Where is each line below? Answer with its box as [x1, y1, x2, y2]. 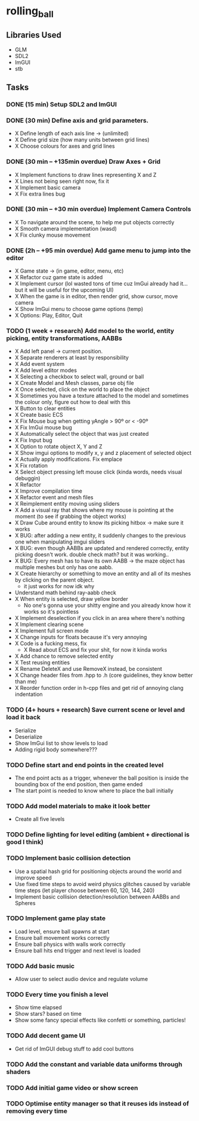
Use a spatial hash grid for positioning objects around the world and [14, 868, 182, 875]
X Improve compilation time [14, 487, 82, 494]
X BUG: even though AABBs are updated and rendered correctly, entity [14, 545, 189, 552]
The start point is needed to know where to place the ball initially [14, 787, 174, 794]
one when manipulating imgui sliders [14, 538, 105, 545]
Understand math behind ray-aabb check [14, 589, 116, 596]
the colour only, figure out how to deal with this [14, 399, 131, 406]
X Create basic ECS [14, 411, 64, 419]
